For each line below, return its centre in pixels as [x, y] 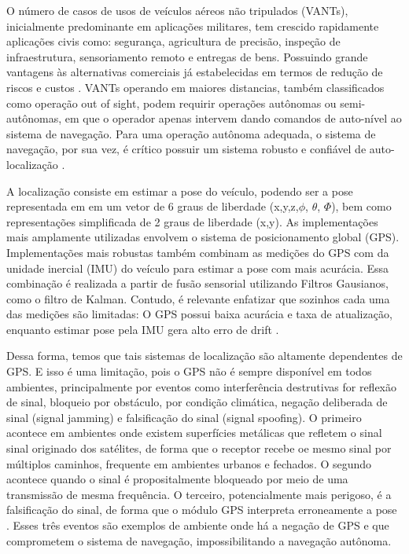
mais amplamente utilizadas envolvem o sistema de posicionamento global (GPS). [203, 237]
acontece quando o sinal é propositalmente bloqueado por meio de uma [177, 479]
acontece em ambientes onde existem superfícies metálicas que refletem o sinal [194, 433]
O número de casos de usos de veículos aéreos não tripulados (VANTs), [177, 10]
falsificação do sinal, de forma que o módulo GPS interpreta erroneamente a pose [202, 510]
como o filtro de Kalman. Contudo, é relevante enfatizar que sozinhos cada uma [198, 298]
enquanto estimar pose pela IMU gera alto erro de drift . [143, 329]
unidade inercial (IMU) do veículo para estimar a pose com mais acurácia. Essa [198, 268]
